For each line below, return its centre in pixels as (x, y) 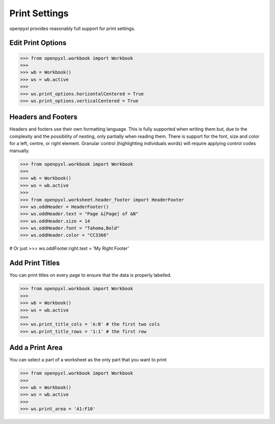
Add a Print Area (36, 348)
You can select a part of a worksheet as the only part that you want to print (88, 360)
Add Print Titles (35, 263)
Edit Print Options (38, 43)
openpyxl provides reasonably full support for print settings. (72, 29)
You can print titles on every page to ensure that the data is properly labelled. (90, 275)
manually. (20, 151)
